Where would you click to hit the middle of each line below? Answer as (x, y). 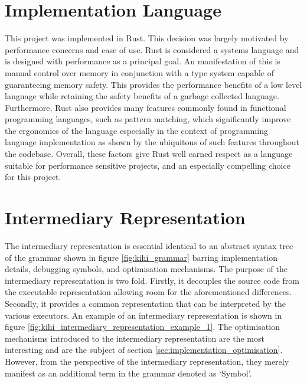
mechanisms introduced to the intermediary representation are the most (135, 338)
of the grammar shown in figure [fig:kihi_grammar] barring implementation (141, 257)
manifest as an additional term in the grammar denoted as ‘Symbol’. (128, 373)
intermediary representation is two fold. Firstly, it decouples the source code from (152, 280)
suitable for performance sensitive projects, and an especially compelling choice (148, 165)
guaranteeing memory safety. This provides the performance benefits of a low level (153, 84)
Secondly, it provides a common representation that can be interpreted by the (145, 303)
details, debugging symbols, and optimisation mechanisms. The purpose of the (146, 269)
